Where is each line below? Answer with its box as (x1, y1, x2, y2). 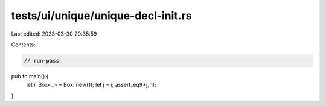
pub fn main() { (11, 72, 49, 79)
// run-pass (24, 57, 60, 64)
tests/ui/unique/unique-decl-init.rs (11, 9, 193, 22)
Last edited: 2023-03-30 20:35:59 (11, 30, 97, 37)
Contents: (11, 41, 36, 48)
